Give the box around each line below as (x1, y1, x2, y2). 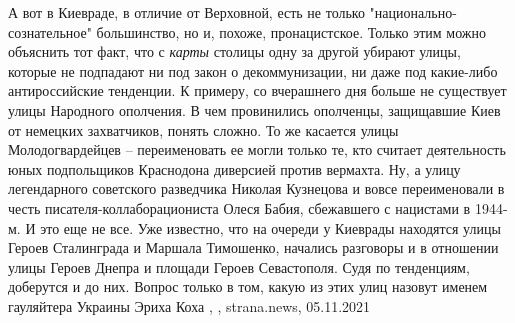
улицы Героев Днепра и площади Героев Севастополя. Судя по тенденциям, (8, 256, 470, 277)
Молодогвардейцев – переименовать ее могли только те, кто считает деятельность (8, 139, 506, 160)
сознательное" (8, 21, 92, 42)
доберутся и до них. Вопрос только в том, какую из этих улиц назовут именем (8, 276, 488, 297)
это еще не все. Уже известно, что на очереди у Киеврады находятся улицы (40, 217, 501, 238)
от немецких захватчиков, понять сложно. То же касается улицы (8, 119, 399, 140)
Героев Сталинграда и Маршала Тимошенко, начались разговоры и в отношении (8, 237, 499, 258)
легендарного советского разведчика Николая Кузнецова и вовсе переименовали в (8, 178, 505, 199)
